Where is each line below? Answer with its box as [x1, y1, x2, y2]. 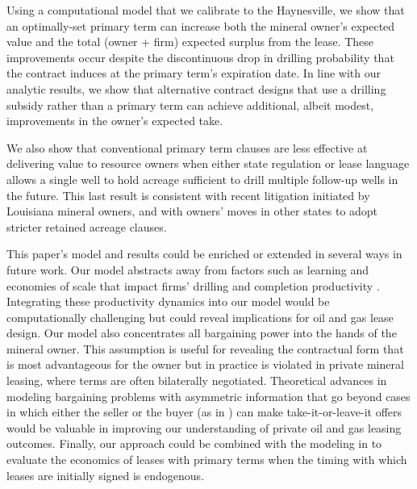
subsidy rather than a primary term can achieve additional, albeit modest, [6, 96, 374, 113]
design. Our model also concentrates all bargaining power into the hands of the [6, 324, 397, 341]
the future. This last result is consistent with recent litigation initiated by [6, 186, 370, 203]
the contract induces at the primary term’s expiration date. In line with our [6, 65, 381, 81]
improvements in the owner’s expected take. [6, 112, 223, 129]
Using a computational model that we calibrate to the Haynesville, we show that [6, 2, 405, 18]
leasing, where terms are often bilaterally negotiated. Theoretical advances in [6, 372, 387, 389]
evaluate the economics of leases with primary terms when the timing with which [6, 451, 407, 468]
